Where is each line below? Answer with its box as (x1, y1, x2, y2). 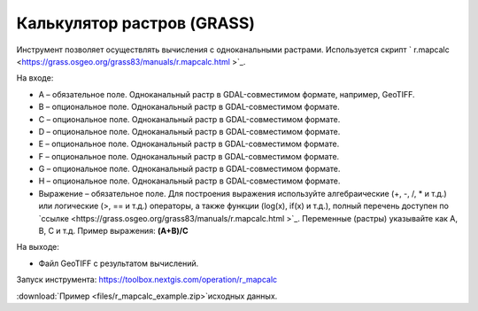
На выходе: (16, 242, 59, 253)
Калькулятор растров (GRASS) (16, 13, 256, 33)
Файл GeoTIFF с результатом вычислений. (38, 258, 199, 268)
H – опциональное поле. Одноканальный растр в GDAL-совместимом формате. (38, 175, 341, 186)
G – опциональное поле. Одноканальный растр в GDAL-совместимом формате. (38, 164, 341, 175)
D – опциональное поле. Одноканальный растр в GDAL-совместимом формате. (38, 126, 341, 136)
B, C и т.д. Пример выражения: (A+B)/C (38, 226, 189, 237)
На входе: (16, 73, 54, 83)
